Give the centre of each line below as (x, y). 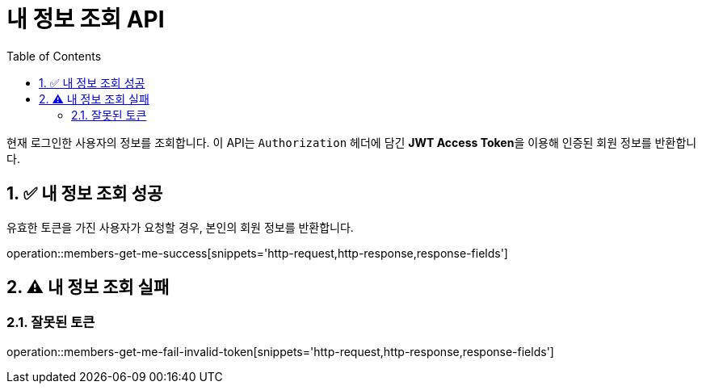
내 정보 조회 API (86, 19)
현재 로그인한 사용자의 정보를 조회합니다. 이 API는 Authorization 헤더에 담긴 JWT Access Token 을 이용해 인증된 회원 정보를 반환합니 (352, 142)
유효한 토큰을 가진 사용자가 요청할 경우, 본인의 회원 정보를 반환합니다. (180, 227)
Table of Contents (54, 56)
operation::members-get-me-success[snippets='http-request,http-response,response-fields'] (257, 253)
